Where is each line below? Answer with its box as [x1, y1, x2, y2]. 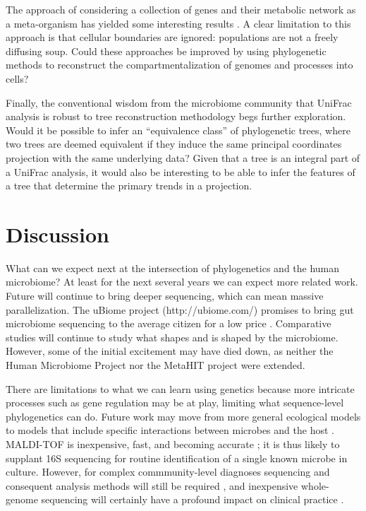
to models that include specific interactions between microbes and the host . [6, 423, 334, 437]
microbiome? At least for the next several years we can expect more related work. [6, 274, 358, 289]
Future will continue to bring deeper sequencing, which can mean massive [6, 288, 324, 303]
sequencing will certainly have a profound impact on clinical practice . [41, 492, 344, 507]
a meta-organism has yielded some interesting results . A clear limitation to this [6, 16, 351, 30]
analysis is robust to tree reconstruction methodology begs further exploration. [6, 109, 346, 124]
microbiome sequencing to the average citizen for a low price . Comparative [6, 316, 331, 331]
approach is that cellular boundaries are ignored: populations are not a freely [6, 30, 338, 45]
